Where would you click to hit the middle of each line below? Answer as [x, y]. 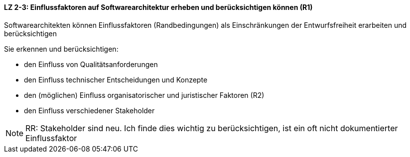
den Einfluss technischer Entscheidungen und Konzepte [116, 79]
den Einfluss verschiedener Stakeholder [89, 110]
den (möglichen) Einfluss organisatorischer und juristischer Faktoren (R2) [144, 95]
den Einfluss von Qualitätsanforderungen [91, 64]
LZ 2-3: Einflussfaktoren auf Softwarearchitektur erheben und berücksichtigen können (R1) [158, 7]
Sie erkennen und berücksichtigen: [61, 49]
